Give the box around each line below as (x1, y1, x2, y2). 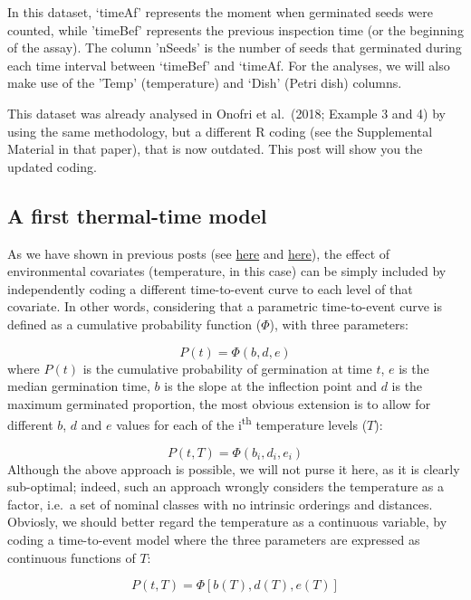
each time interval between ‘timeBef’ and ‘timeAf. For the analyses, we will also (7, 55, 450, 74)
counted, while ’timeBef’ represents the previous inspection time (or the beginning (7, 20, 464, 39)
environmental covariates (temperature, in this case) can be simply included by (7, 262, 447, 281)
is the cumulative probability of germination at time (82, 358, 372, 377)
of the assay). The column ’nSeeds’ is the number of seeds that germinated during (7, 38, 462, 57)
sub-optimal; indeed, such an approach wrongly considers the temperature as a (7, 477, 445, 496)
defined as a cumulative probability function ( (7, 314, 262, 333)
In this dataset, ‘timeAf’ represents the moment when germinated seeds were (7, 3, 433, 21)
